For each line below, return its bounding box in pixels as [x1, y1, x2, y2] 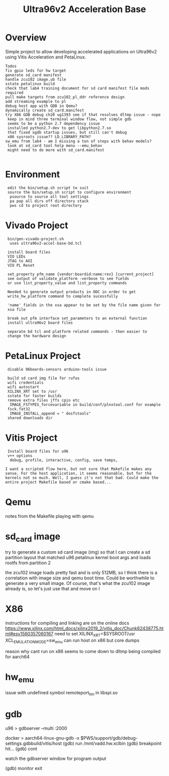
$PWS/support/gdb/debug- [80, 735, 138, 741]
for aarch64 [5, 653, 30, 660]
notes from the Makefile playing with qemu [5, 513, 94, 519]
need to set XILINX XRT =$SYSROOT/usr [54, 631, 135, 638]
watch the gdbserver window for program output [5, 755, 107, 761]
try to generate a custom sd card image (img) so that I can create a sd [5, 549, 150, 555]
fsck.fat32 [7, 406, 30, 411]
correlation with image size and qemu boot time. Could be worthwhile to [5, 575, 155, 581]
